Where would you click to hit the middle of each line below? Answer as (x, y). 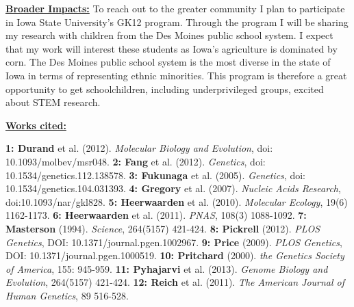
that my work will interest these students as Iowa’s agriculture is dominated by (172, 48)
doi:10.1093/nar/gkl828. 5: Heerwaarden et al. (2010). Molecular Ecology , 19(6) (177, 201)
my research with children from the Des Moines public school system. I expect (169, 35)
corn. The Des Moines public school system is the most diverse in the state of (168, 62)
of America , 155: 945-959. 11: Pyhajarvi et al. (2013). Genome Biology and (167, 268)
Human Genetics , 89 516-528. (67, 295)
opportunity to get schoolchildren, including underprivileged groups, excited (165, 89)
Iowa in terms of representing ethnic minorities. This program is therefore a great (176, 75)
